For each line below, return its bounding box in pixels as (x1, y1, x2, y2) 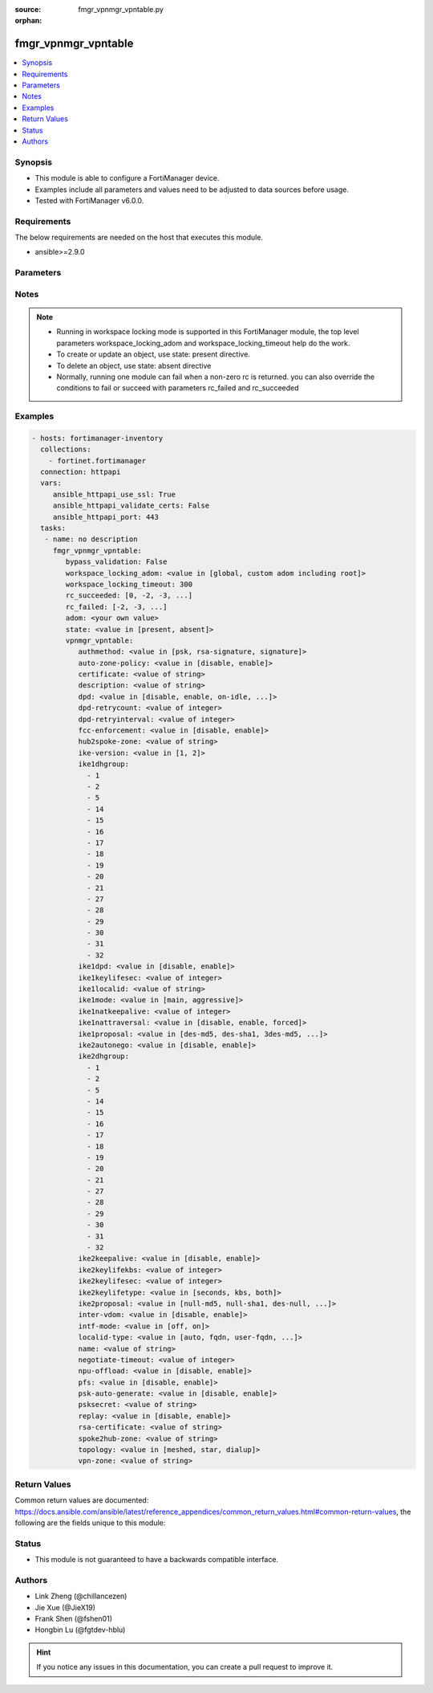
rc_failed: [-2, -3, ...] (65, 602, 168, 611)
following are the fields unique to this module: (14, 1518, 166, 1528)
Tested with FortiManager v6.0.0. (34, 195, 144, 205)
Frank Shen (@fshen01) (34, 1614, 112, 1624)
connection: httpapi (40, 467, 121, 477)
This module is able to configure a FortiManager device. (34, 173, 220, 183)
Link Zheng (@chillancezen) (34, 1591, 127, 1601)
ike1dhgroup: (78, 760, 130, 769)
